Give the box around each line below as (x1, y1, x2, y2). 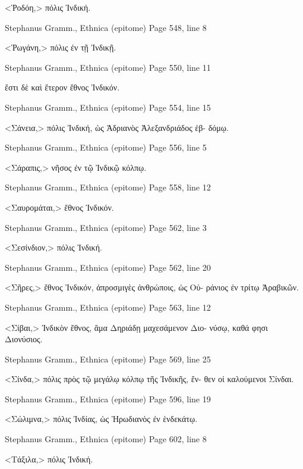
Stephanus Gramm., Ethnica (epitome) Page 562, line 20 (5, 261, 211, 273)
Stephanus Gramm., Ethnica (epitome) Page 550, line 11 (5, 61, 211, 73)
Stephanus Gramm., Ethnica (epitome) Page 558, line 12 (5, 181, 211, 193)
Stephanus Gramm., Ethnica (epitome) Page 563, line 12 (5, 301, 211, 313)
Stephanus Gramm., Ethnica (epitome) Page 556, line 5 (5, 141, 207, 154)
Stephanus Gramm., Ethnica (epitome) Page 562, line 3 (5, 221, 207, 233)
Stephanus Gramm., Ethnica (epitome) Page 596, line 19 (5, 392, 211, 405)
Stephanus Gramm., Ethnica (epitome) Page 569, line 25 (5, 352, 211, 365)
